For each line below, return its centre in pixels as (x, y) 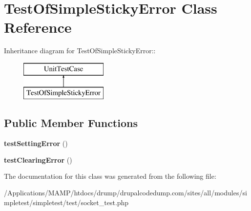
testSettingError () (36, 143)
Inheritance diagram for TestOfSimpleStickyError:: (80, 51)
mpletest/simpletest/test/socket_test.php (66, 202)
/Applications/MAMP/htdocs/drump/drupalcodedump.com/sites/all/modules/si (125, 193)
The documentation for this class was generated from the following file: (110, 176)
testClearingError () (38, 159)
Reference (38, 27)
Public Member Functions (71, 123)
